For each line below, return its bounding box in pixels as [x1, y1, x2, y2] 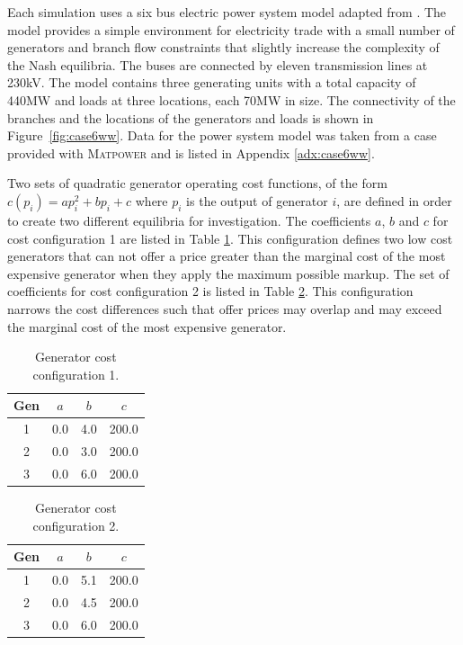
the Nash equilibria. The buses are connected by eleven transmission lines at [7, 55, 428, 74]
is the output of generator [186, 191, 328, 210]
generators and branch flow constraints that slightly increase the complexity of [7, 38, 440, 57]
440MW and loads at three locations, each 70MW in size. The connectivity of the [7, 90, 456, 109]
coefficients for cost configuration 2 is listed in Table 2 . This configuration [7, 282, 414, 300]
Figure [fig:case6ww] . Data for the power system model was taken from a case [7, 126, 437, 145]
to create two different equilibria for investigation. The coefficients [7, 211, 371, 229]
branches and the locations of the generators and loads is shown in [7, 108, 374, 127]
